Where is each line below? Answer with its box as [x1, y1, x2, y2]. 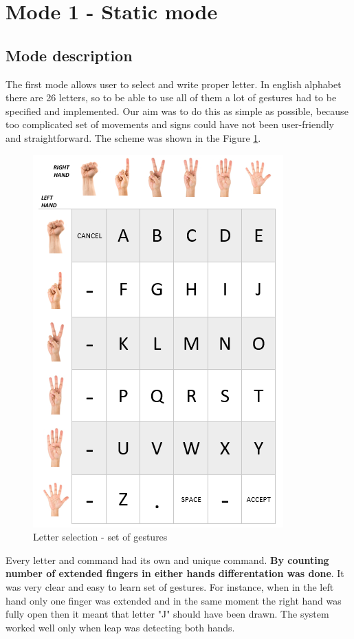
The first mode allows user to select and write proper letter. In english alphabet [5, 76, 342, 91]
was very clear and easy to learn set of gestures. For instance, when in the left [5, 579, 334, 594]
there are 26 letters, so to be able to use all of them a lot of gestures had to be [5, 90, 337, 105]
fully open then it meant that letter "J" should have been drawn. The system [5, 607, 329, 621]
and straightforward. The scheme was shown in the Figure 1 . [5, 130, 261, 145]
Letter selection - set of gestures [33, 530, 168, 544]
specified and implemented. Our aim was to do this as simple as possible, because [5, 103, 349, 118]
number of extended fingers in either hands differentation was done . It [5, 566, 344, 580]
